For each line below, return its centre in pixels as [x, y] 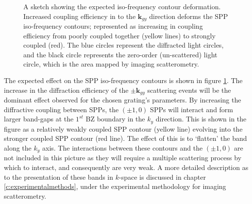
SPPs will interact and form [192, 109]
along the [18, 147]
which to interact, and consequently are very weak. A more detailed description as [126, 167]
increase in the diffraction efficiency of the [66, 90]
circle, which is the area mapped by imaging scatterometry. [111, 64]
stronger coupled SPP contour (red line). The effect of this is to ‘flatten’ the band [126, 138]
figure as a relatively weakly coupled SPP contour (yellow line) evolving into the [123, 128]
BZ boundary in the [115, 119]
